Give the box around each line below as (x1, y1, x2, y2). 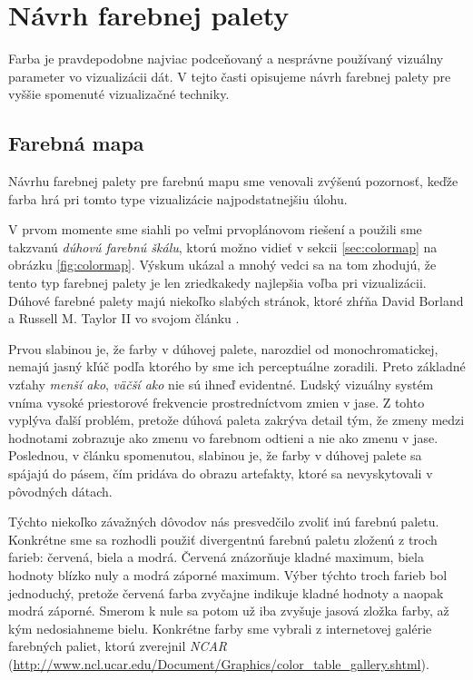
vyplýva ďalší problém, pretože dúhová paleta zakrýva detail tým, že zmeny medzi (8, 410, 465, 429)
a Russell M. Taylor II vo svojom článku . (8, 309, 240, 328)
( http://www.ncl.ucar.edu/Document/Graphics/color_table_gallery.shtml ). (8, 654, 429, 673)
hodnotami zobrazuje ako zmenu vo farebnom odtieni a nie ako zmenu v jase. (8, 428, 439, 447)
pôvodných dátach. (8, 481, 113, 500)
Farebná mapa (8, 129, 144, 157)
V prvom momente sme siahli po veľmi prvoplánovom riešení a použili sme (8, 220, 422, 239)
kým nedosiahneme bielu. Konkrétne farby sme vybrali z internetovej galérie (8, 618, 432, 637)
